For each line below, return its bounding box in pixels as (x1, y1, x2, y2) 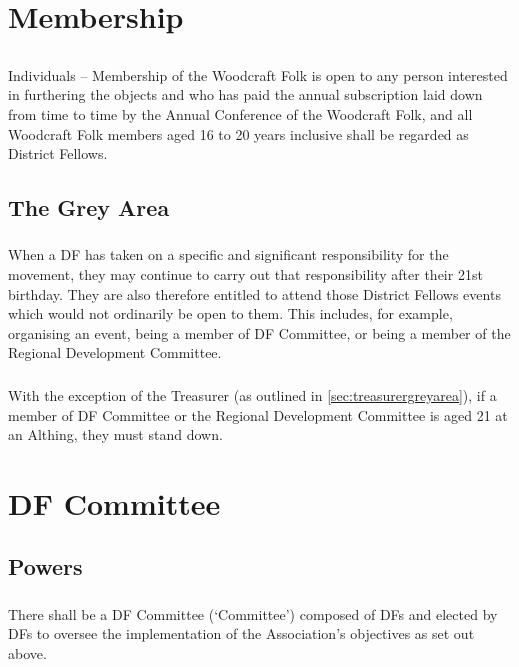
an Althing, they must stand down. (8, 424, 223, 445)
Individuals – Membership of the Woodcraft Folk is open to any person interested (8, 64, 508, 85)
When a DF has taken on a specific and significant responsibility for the (8, 244, 449, 265)
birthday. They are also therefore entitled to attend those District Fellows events (8, 283, 501, 304)
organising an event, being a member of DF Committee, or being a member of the (8, 322, 511, 343)
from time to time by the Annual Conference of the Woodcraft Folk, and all (8, 103, 473, 124)
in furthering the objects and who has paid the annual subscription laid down (8, 84, 483, 105)
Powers (8, 551, 83, 582)
